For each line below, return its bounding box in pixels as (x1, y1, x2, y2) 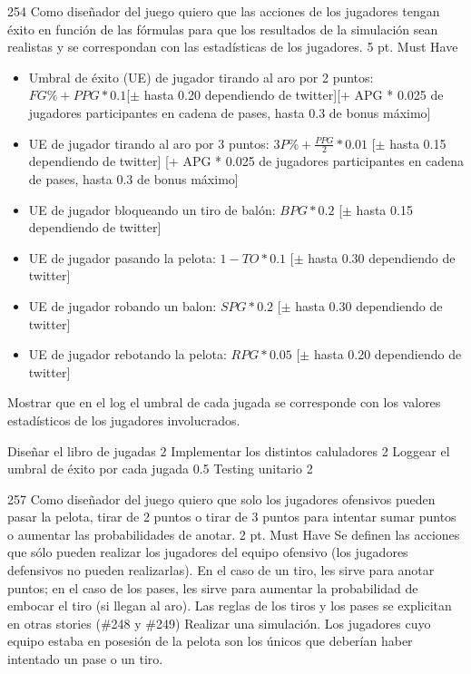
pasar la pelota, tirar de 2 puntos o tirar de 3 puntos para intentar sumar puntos (7, 507, 456, 526)
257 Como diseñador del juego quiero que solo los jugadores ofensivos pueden (7, 489, 436, 508)
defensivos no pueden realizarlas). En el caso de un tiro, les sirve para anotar (7, 561, 435, 580)
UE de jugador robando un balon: (28, 296, 217, 315)
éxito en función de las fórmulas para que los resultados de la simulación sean (7, 19, 438, 38)
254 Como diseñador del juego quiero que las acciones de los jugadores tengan (7, 2, 440, 20)
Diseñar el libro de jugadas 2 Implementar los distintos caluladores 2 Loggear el (7, 441, 450, 460)
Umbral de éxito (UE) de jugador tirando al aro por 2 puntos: (28, 67, 374, 86)
